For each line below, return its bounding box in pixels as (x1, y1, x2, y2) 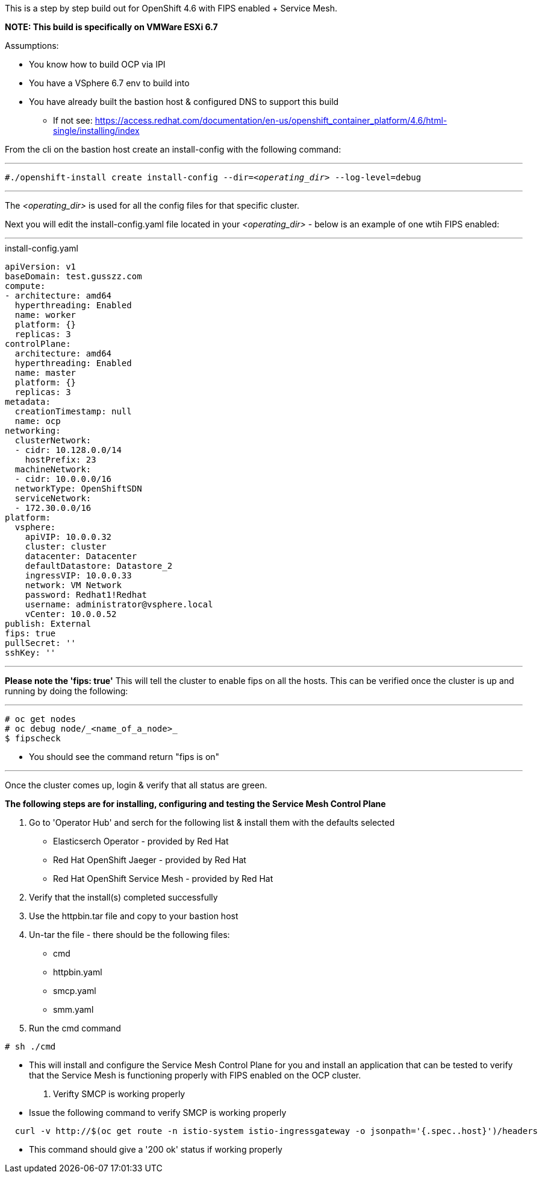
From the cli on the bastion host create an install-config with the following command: (5, 144, 341, 154)
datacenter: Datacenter (25, 551, 137, 561)
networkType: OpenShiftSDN (14, 484, 142, 493)
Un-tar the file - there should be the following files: (29, 929, 230, 940)
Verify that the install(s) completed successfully (29, 892, 218, 902)
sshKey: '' (5, 648, 56, 657)
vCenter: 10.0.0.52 (25, 609, 117, 619)
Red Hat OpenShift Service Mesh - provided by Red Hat (53, 873, 273, 884)
